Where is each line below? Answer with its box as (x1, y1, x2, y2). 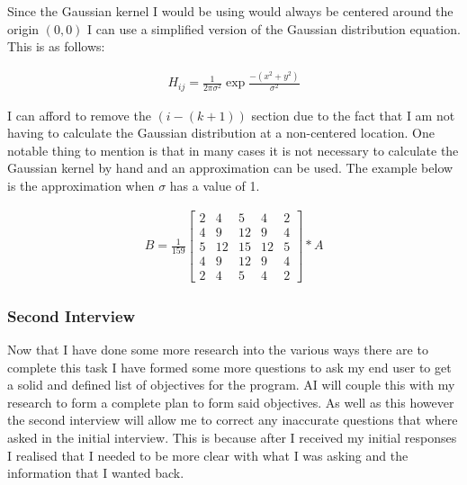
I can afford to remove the (7, 105, 151, 124)
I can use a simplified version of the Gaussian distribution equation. (87, 19, 461, 38)
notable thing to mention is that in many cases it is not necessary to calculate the (7, 140, 459, 159)
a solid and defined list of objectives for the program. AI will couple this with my (7, 375, 455, 394)
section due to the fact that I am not (251, 105, 455, 124)
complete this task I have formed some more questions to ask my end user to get (7, 357, 452, 376)
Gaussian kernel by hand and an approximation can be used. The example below (7, 158, 454, 177)
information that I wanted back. (7, 463, 184, 482)
